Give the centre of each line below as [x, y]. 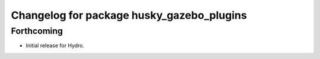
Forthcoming [37, 31]
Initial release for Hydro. [55, 46]
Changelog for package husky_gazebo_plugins [129, 15]
